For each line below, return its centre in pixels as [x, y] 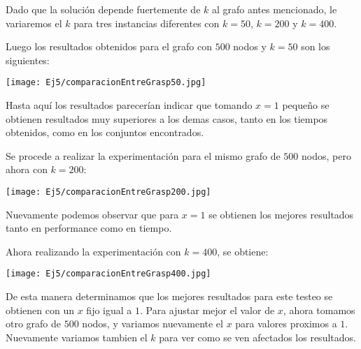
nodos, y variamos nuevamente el [153, 324]
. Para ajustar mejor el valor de [207, 310]
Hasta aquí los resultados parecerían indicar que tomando [129, 105]
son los [316, 46]
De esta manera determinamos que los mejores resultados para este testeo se [169, 296]
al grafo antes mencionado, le [274, 9]
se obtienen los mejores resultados [281, 214]
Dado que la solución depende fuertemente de [103, 9]
